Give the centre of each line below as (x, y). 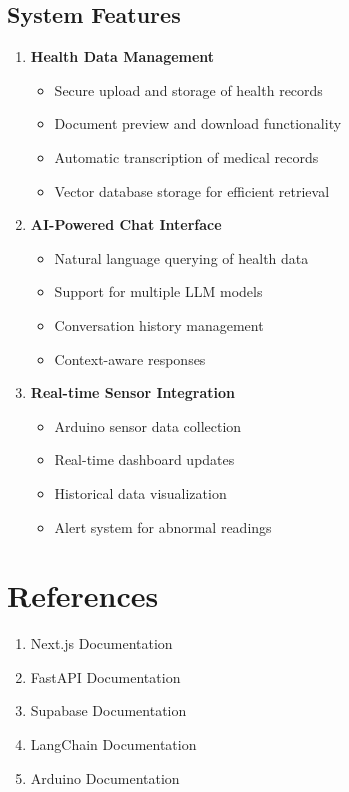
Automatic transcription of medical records (186, 156)
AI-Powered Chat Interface (126, 224)
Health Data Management (122, 56)
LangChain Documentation (113, 744)
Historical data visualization (140, 492)
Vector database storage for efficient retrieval (192, 190)
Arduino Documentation (105, 777)
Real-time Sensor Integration (132, 392)
